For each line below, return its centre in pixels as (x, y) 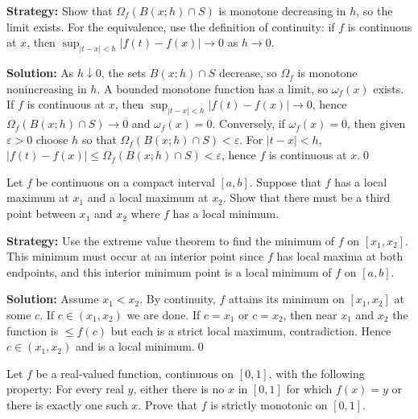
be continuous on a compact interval (125, 181)
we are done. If (163, 315)
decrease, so (248, 73)
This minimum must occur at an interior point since (135, 256)
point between (41, 214)
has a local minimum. (226, 214)
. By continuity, (178, 299)
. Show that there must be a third (306, 197)
